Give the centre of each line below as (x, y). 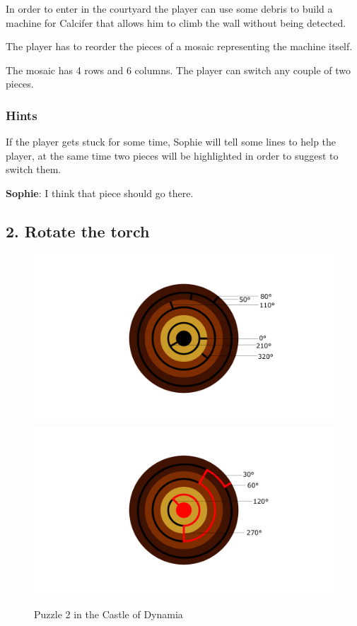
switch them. (34, 169)
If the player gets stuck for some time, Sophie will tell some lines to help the (171, 142)
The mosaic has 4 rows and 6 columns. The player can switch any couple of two (178, 70)
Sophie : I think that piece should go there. (100, 193)
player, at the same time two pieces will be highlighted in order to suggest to (172, 155)
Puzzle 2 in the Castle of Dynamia (109, 614)
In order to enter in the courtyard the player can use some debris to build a (169, 8)
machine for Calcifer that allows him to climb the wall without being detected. (176, 22)
